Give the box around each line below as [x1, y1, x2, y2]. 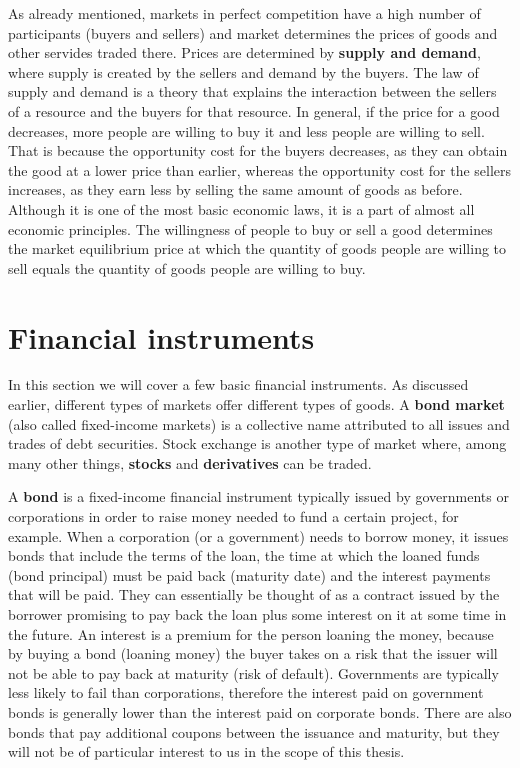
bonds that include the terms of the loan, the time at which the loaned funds [8, 545, 480, 566]
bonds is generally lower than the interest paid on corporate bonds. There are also [8, 701, 512, 722]
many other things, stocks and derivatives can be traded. [8, 452, 372, 473]
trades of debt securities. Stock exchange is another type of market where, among [8, 433, 507, 454]
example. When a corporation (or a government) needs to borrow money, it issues [8, 525, 509, 546]
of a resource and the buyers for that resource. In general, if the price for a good [8, 100, 500, 121]
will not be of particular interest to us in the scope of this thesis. [8, 741, 405, 762]
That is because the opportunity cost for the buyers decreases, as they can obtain [8, 140, 508, 161]
